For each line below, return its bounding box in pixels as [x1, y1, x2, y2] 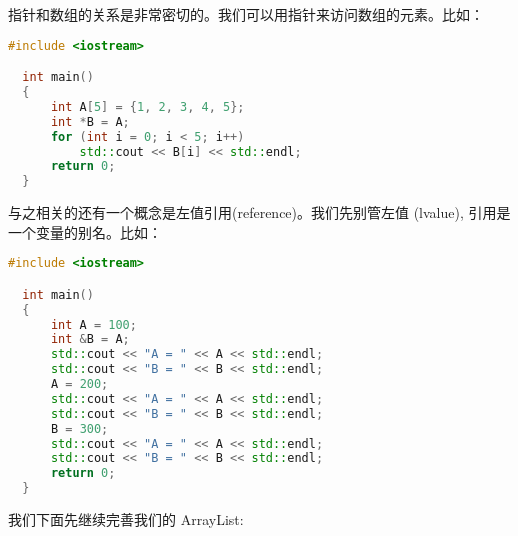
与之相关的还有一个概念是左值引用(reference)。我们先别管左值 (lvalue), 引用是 [8, 202, 511, 223]
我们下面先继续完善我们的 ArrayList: [8, 509, 244, 530]
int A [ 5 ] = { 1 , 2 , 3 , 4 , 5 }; [50, 99, 245, 114]
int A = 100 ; [50, 317, 137, 332]
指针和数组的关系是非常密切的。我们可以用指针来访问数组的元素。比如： [8, 4, 484, 24]
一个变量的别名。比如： [8, 221, 162, 242]
